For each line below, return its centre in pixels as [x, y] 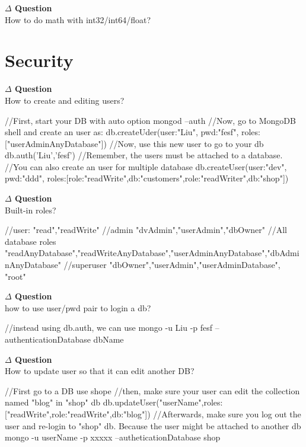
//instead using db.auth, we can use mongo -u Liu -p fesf [109, 328]
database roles [31, 241]
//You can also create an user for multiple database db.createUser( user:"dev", [146, 166]
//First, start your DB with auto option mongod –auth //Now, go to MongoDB [150, 120]
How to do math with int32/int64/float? [78, 19]
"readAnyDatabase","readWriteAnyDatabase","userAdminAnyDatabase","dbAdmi [152, 253]
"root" [15, 276]
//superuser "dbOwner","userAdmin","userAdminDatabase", [172, 265]
